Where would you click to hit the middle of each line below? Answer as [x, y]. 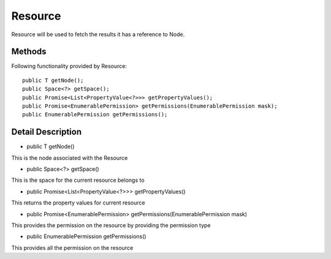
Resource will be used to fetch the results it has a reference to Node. [98, 34]
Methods [29, 52]
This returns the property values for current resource [78, 203]
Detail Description [47, 132]
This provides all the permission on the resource [72, 247]
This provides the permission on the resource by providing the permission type [111, 225]
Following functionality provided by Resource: [69, 66]
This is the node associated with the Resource [70, 158]
